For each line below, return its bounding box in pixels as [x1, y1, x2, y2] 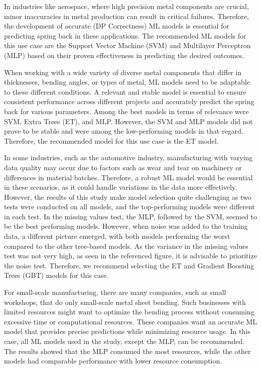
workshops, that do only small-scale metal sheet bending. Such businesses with [4, 296, 246, 307]
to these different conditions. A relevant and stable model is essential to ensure [4, 86, 246, 97]
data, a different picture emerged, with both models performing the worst [4, 231, 230, 241]
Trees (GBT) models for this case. [4, 270, 109, 280]
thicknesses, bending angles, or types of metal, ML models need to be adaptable [4, 77, 250, 87]
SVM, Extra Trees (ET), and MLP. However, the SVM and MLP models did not [4, 116, 253, 126]
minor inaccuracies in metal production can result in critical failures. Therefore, [4, 11, 249, 21]
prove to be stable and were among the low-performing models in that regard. [4, 126, 243, 136]
